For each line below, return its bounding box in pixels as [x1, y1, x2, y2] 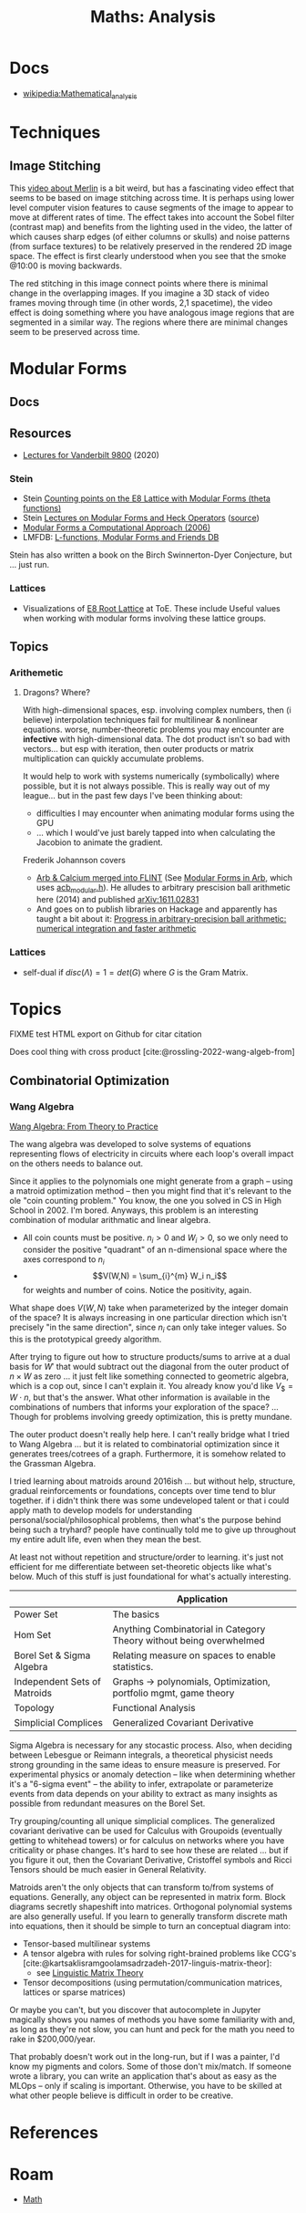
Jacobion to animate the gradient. [36, 837, 164, 848]
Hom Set [14, 1629, 52, 1642]
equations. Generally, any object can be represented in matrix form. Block [9, 1892, 286, 1903]
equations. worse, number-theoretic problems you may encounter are [22, 724, 285, 736]
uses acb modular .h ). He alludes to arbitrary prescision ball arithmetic [36, 882, 291, 895]
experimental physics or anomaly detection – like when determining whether [9, 1769, 296, 1780]
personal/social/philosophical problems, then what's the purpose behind [9, 1515, 281, 1526]
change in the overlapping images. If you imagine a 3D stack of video [9, 287, 270, 298]
